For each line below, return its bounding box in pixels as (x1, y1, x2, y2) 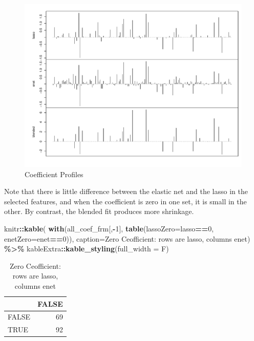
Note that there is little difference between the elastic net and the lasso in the (4, 186, 248, 197)
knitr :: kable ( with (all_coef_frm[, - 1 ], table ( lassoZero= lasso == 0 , (4, 223, 214, 233)
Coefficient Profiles (25, 168, 83, 179)
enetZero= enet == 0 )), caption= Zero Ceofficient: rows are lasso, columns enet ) (4, 233, 250, 244)
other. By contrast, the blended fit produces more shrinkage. (4, 206, 194, 217)
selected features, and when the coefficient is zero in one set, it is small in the (4, 196, 247, 206)
